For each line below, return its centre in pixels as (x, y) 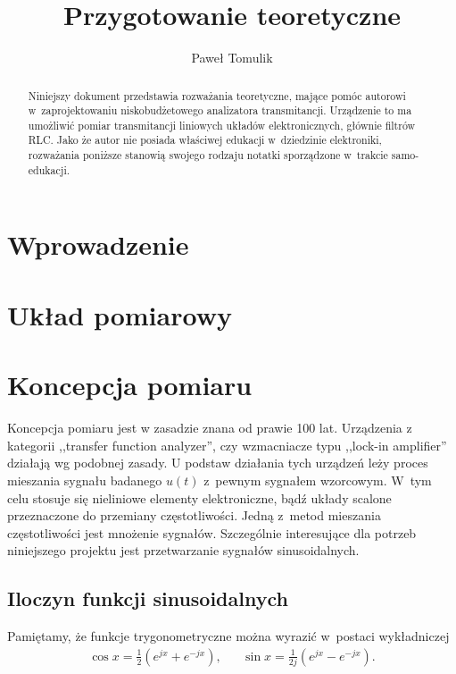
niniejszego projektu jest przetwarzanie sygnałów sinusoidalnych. (183, 550)
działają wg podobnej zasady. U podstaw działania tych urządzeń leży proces (218, 463)
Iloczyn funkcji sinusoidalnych (148, 598)
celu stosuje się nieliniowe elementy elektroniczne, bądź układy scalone (199, 497)
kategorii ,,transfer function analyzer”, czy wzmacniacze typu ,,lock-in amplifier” (227, 445)
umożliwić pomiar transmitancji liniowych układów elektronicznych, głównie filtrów (222, 125)
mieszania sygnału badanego (85, 480)
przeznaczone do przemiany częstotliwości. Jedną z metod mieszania (194, 515)
